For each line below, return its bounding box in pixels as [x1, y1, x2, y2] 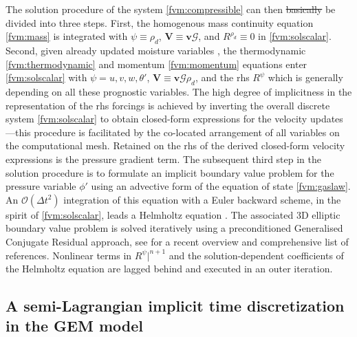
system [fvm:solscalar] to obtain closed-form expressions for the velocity [6, 111, 307, 126]
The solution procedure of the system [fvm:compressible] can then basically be [6, 2, 336, 16]
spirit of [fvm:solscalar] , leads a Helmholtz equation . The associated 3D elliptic [6, 207, 340, 221]
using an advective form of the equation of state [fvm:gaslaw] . [91, 179, 351, 193]
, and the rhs [195, 70, 250, 85]
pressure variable [6, 179, 76, 193]
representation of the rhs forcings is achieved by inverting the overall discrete [6, 98, 330, 112]
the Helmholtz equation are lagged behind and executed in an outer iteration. [6, 261, 333, 276]
